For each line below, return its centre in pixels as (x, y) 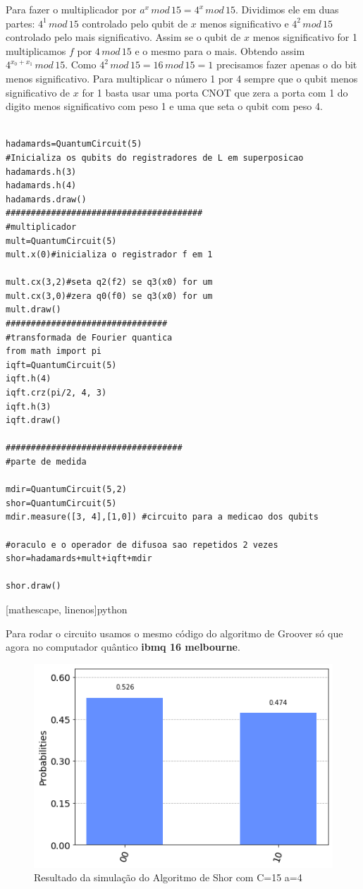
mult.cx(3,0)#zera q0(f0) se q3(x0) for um (109, 296)
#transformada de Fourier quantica (89, 337)
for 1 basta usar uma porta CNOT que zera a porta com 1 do (215, 92)
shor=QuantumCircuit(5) (61, 503)
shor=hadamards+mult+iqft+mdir (79, 559)
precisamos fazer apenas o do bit (287, 65)
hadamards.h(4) (41, 186)
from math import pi (54, 351)
